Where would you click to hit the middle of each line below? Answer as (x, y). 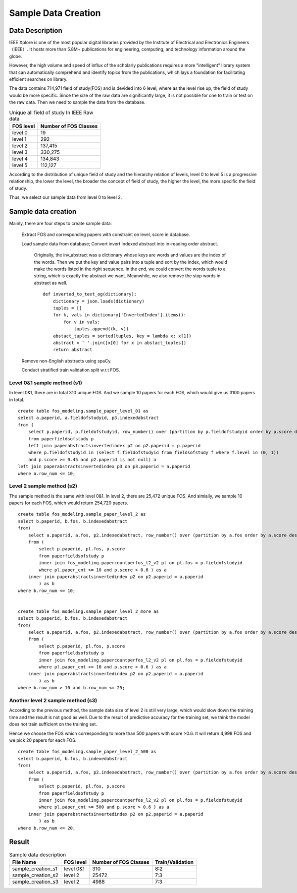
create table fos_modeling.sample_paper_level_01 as (83, 411)
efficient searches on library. (38, 79)
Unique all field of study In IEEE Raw (51, 113)
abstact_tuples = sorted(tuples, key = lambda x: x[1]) (122, 336)
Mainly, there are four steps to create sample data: (61, 224)
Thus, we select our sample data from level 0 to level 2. (66, 197)
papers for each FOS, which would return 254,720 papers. (69, 503)
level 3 (20, 152)
